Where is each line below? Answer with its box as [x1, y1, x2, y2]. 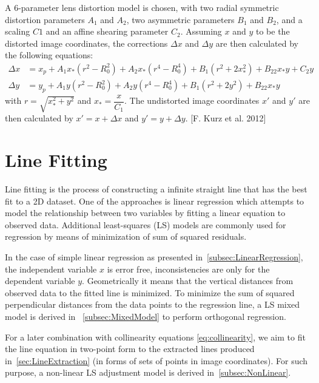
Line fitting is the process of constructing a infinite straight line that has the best [5, 182, 307, 195]
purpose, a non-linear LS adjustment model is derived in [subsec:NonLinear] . [5, 366, 291, 379]
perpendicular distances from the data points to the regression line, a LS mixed [5, 298, 300, 311]
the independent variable [5, 262, 97, 275]
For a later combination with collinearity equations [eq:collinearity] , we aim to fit [5, 330, 306, 343]
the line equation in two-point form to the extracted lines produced [5, 342, 255, 355]
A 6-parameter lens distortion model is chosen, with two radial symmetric [5, 1, 279, 13]
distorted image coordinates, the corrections [5, 36, 168, 49]
